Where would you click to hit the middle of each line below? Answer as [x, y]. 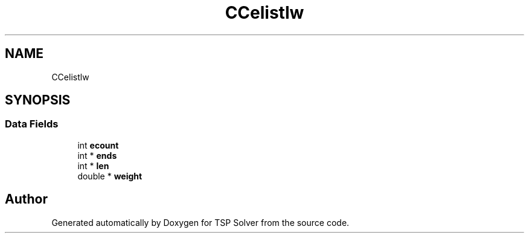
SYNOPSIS [38, 100]
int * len [93, 166]
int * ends [97, 155]
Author [26, 199]
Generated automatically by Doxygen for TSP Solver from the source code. [200, 222]
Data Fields [32, 124]
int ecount [98, 145]
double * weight [110, 176]
